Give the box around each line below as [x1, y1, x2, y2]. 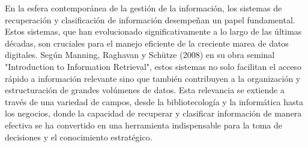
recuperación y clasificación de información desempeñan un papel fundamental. [5, 13, 295, 26]
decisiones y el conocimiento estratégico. [5, 130, 152, 143]
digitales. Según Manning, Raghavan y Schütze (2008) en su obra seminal [5, 48, 275, 61]
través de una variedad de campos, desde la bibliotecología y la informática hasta [5, 95, 304, 108]
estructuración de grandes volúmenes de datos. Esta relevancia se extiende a [5, 84, 285, 96]
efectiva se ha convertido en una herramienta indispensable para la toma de [5, 118, 282, 131]
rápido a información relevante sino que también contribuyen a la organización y [5, 72, 301, 84]
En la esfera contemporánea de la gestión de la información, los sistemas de [5, 2, 282, 14]
